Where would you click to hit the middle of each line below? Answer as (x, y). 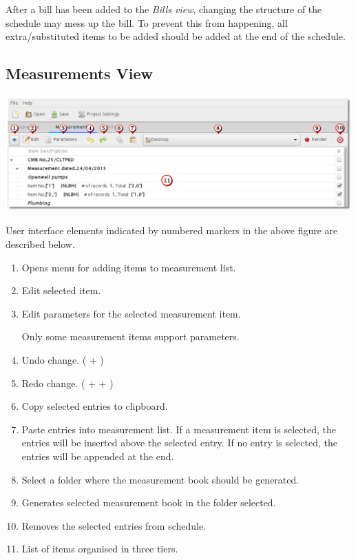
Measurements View (80, 73)
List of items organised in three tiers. (100, 549)
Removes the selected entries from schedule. (114, 525)
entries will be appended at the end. (98, 456)
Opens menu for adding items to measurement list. (129, 267)
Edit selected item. (61, 290)
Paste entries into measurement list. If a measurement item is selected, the (179, 429)
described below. (40, 244)
